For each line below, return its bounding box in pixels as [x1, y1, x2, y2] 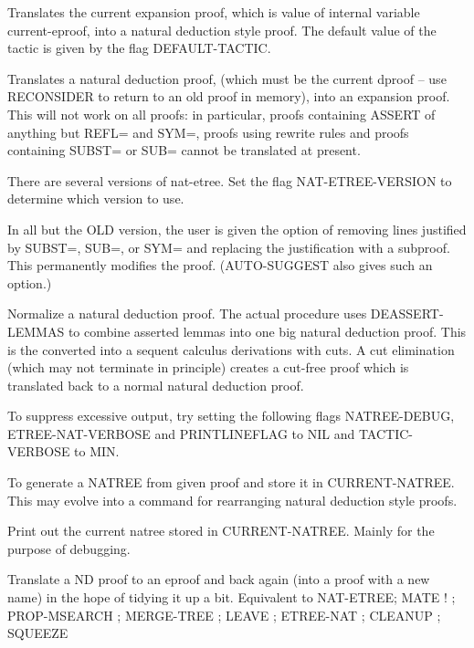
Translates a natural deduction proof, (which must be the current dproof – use [7, 68, 447, 88]
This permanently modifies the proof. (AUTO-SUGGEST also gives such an [7, 256, 433, 275]
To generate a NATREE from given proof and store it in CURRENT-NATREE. [7, 473, 455, 492]
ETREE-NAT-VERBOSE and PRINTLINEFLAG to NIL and [7, 423, 355, 443]
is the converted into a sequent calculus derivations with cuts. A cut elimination [7, 340, 455, 359]
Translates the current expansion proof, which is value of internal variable [7, 3, 420, 21]
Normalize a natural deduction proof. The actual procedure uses [7, 304, 367, 323]
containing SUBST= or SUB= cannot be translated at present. [7, 141, 361, 160]
